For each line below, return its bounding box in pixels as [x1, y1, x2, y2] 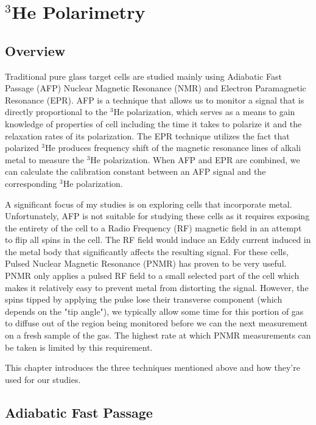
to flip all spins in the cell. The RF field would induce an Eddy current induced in [5, 233, 311, 246]
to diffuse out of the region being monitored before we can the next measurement [5, 317, 308, 329]
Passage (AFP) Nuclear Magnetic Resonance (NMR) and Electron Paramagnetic [5, 82, 306, 94]
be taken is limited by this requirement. [5, 340, 153, 353]
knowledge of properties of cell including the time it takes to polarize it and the [5, 117, 302, 130]
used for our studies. [5, 373, 81, 385]
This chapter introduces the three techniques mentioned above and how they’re [5, 361, 300, 374]
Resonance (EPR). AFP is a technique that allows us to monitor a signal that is [5, 93, 304, 106]
